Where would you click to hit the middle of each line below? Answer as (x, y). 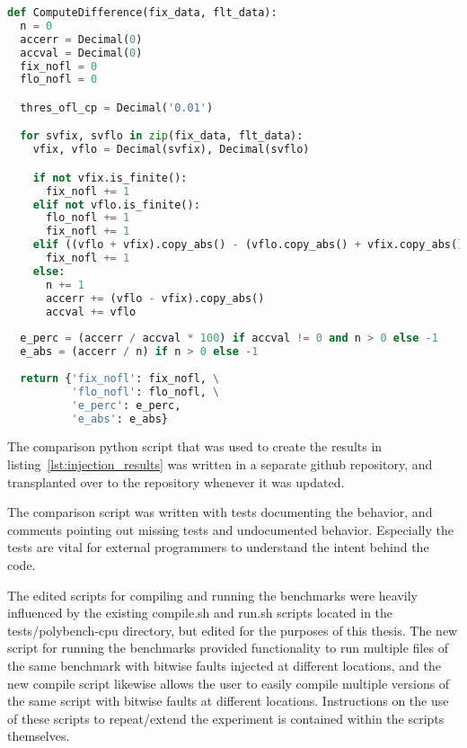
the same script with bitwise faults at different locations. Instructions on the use (228, 701)
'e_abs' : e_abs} (119, 419)
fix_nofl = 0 (59, 66)
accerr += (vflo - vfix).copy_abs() (155, 298)
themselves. (39, 736)
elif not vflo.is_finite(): (116, 205)
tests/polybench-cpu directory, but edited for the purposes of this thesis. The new (233, 630)
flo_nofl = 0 (59, 80)
